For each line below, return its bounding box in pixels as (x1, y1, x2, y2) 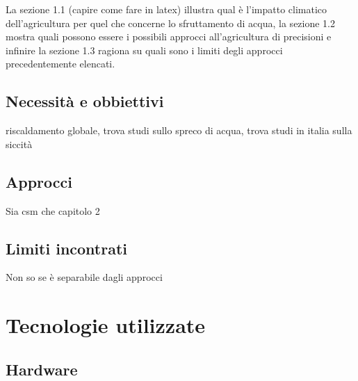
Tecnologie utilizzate (6, 311, 206, 339)
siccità (6, 136, 33, 151)
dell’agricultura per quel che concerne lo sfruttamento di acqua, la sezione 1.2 (6, 15, 336, 30)
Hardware (6, 358, 78, 380)
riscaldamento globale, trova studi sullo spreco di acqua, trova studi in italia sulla (6, 123, 352, 138)
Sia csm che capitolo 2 (6, 203, 100, 218)
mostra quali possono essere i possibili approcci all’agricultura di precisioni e (6, 29, 332, 44)
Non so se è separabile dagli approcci (6, 270, 163, 284)
